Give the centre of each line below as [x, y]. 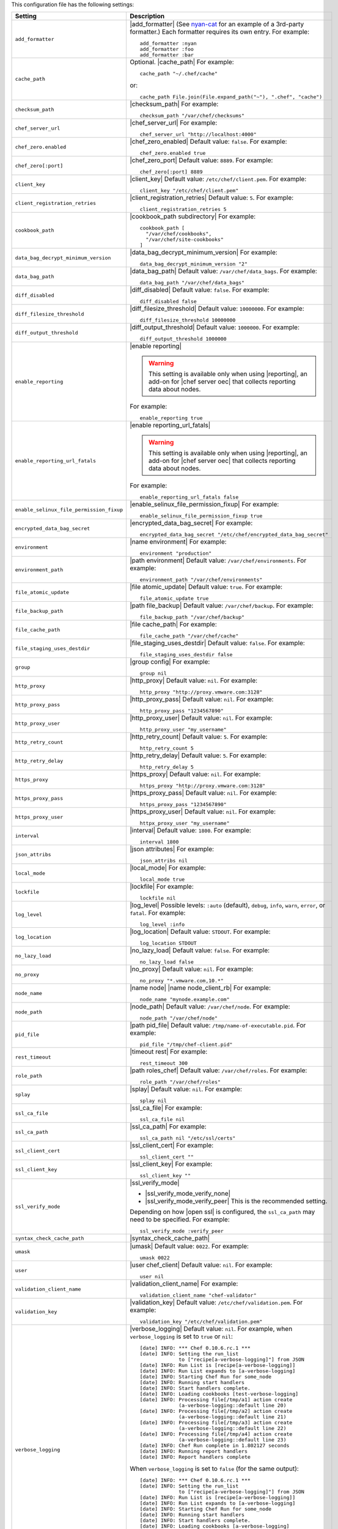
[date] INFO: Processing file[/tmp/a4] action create [216, 1434]
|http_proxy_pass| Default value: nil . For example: [201, 699]
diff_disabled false [168, 302]
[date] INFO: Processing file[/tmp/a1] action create [216, 1400]
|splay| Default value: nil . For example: [186, 1089]
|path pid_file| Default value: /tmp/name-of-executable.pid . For [218, 1026]
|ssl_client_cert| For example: [171, 1146]
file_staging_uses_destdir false [186, 655]
